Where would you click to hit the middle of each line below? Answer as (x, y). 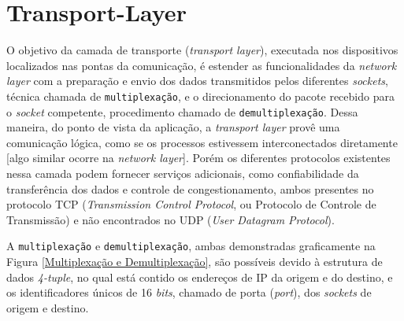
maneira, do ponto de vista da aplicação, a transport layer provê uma (173, 127)
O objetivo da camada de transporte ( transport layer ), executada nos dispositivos (202, 50)
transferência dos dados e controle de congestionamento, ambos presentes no (190, 188)
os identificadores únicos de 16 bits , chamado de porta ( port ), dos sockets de (189, 292)
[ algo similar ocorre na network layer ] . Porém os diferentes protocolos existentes (198, 158)
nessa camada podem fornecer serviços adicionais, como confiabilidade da (183, 173)
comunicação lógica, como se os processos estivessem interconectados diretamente (202, 142)
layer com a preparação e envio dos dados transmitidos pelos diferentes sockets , (197, 81)
